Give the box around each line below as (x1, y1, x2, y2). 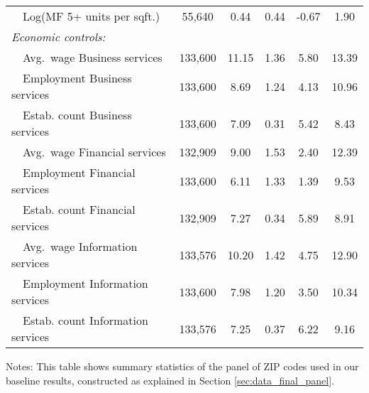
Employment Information (23, 275, 148, 291)
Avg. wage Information (23, 238, 138, 254)
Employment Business (23, 70, 132, 86)
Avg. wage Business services (23, 49, 163, 65)
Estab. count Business (23, 107, 132, 123)
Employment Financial (23, 164, 136, 181)
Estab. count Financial (23, 201, 136, 217)
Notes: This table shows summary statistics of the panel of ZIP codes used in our (6, 359, 359, 373)
